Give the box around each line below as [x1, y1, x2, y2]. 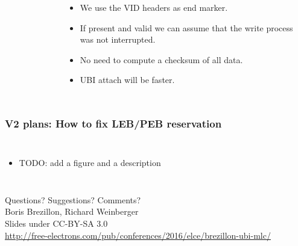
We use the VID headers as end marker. [80, 1, 228, 13]
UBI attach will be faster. [80, 73, 175, 86]
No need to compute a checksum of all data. [80, 53, 243, 66]
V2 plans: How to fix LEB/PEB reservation [5, 115, 222, 131]
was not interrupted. [80, 33, 156, 46]
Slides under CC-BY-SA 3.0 [5, 217, 108, 229]
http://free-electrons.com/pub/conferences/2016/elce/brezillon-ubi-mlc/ [5, 229, 271, 241]
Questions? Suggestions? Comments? [5, 193, 141, 206]
